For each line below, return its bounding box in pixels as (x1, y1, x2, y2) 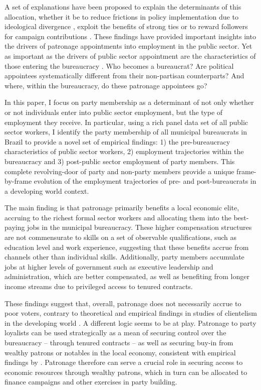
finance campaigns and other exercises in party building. (5, 376, 177, 387)
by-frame (5, 176, 32, 186)
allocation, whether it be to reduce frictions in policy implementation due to (5, 11, 238, 22)
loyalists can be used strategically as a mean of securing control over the (5, 327, 226, 338)
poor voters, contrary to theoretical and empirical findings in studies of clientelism (5, 308, 257, 318)
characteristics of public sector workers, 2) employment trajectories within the (5, 146, 244, 157)
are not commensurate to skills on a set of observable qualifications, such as (5, 232, 237, 242)
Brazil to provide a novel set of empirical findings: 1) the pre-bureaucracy (5, 136, 230, 147)
